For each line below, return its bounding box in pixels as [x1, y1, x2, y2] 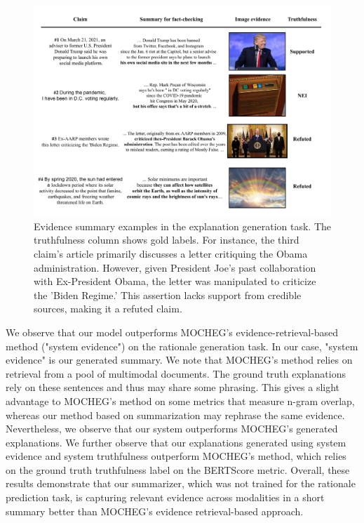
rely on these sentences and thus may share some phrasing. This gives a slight [6, 380, 340, 395]
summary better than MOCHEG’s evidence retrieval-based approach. [6, 503, 304, 518]
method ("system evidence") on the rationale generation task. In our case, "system [6, 338, 358, 353]
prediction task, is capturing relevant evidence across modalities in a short [6, 490, 325, 505]
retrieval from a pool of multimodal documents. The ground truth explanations [6, 366, 346, 380]
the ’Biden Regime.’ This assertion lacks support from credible [34, 287, 302, 302]
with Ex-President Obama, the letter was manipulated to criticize [34, 274, 316, 289]
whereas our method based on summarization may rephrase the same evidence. [6, 407, 345, 422]
